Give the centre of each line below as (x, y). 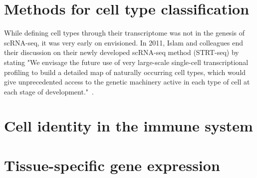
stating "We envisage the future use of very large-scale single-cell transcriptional (126, 62)
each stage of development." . (49, 91)
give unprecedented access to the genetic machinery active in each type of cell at (127, 82)
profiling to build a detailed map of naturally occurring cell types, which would (125, 72)
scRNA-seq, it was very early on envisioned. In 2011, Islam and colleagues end (124, 42)
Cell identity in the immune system (128, 126)
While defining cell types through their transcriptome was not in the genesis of (124, 33)
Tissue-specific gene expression (112, 165)
